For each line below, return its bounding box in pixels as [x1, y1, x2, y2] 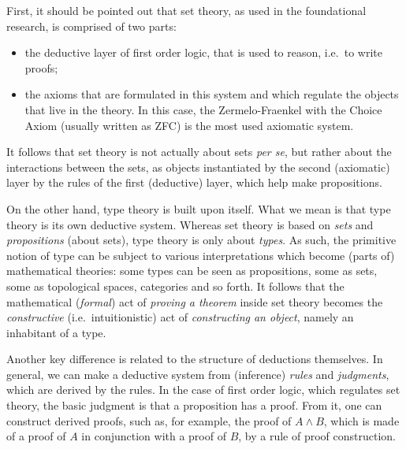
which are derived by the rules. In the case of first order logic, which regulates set [6, 381, 400, 398]
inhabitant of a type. [6, 324, 106, 340]
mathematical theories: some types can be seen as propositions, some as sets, [6, 262, 378, 279]
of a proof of [6, 428, 66, 444]
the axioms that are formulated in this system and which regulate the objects [24, 86, 399, 102]
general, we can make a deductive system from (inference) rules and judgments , [6, 366, 389, 382]
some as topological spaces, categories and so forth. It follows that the [6, 277, 345, 294]
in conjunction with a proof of [81, 428, 226, 444]
